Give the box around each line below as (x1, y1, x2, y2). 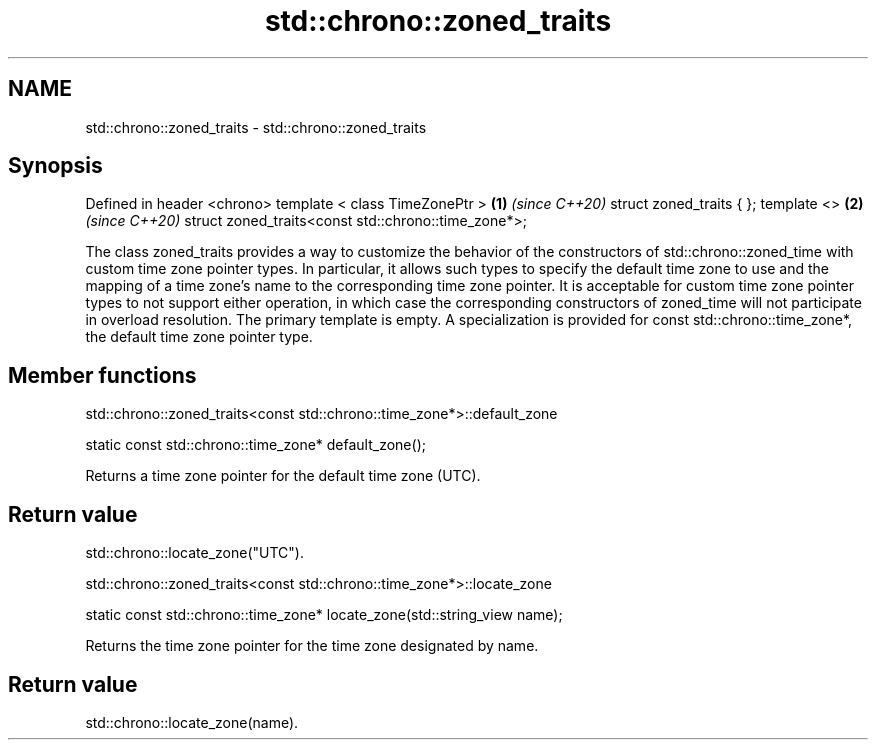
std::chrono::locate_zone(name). (85, 713, 299, 731)
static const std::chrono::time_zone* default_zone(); (85, 436, 426, 454)
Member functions (8, 362, 197, 388)
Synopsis (8, 153, 103, 179)
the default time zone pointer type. (85, 328, 313, 346)
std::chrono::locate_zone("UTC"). (85, 544, 304, 562)
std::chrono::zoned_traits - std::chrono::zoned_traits (85, 118, 427, 136)
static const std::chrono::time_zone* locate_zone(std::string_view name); (85, 606, 563, 624)
